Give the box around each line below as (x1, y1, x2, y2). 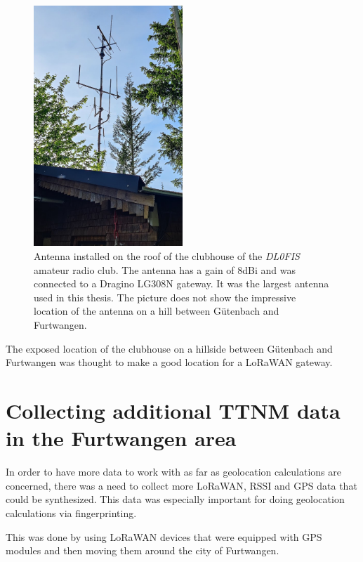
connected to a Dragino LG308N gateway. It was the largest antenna (34, 276, 329, 291)
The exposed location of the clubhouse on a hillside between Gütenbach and (6, 341, 333, 355)
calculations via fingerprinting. (6, 505, 137, 520)
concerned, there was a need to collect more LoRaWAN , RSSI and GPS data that (6, 478, 357, 492)
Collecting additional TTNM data (6, 396, 341, 425)
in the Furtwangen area (6, 424, 237, 452)
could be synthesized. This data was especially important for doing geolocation (6, 492, 345, 507)
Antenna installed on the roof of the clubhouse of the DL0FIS (34, 249, 300, 263)
